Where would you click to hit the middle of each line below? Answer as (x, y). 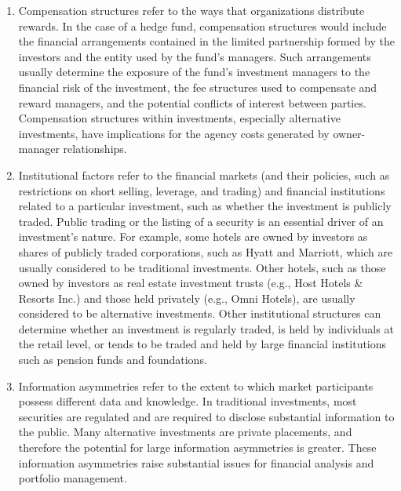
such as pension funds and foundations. (113, 360)
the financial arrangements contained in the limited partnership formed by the (206, 41)
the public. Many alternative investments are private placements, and (185, 432)
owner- (349, 133)
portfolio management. (73, 478)
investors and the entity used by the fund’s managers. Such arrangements (195, 56)
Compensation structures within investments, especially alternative (179, 118)
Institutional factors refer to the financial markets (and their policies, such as (204, 175)
